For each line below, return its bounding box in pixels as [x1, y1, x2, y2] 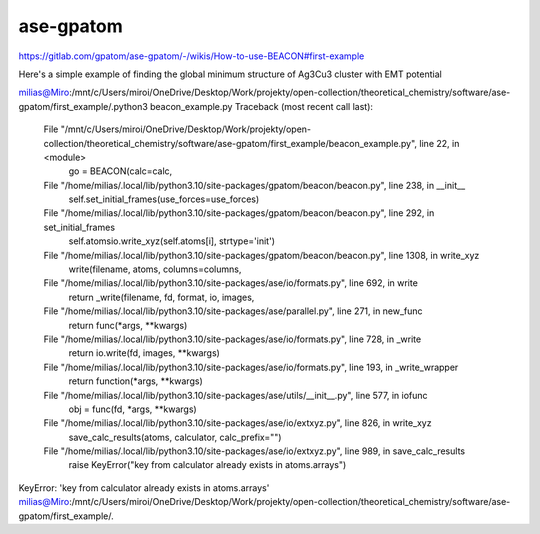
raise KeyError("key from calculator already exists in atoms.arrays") [68, 459, 347, 471]
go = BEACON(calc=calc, [68, 165, 173, 177]
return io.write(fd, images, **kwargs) [68, 347, 220, 359]
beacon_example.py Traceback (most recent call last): [150, 100, 374, 112]
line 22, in [419, 137, 460, 149]
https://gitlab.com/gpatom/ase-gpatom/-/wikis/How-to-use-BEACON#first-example [18, 50, 365, 62]
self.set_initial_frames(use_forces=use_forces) [68, 193, 260, 205]
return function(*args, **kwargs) [68, 375, 204, 387]
